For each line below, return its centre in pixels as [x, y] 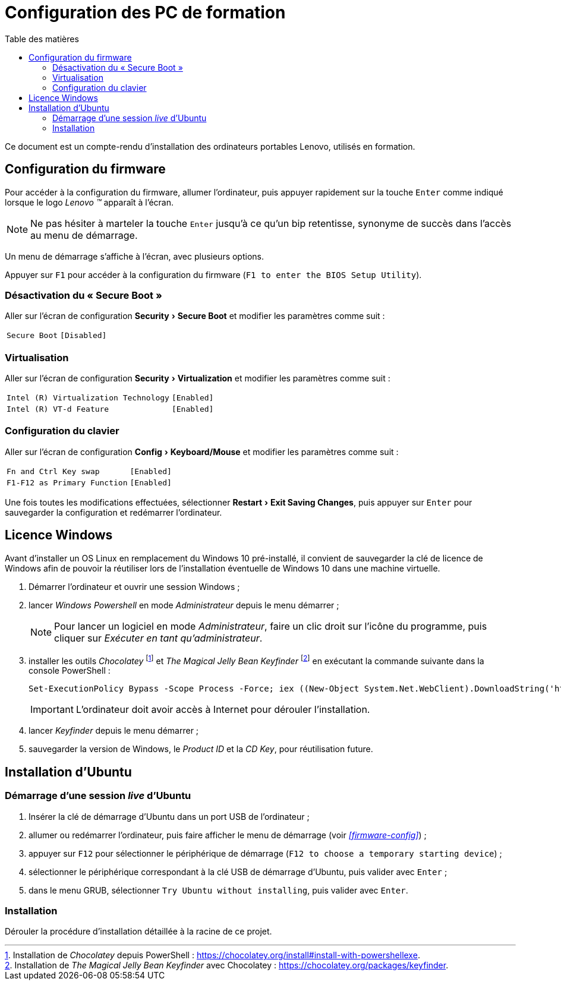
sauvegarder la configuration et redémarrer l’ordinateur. [114, 512]
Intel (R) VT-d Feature [58, 409]
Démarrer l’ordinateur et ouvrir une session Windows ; [134, 586]
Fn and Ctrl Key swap [53, 471]
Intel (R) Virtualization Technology [88, 398]
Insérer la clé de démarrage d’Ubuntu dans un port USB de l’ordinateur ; [169, 816]
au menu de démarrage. [84, 235]
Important [52, 710]
